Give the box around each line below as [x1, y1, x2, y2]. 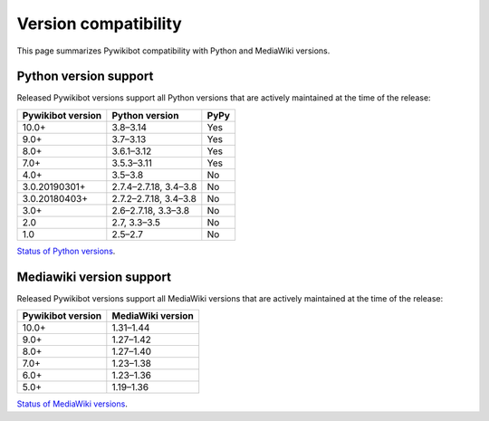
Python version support [16, 69, 154, 84]
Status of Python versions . [16, 245, 116, 256]
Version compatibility [16, 14, 183, 33]
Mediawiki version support [16, 269, 172, 284]
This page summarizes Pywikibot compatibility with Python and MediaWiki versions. [16, 45, 331, 56]
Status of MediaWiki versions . [16, 398, 129, 409]
